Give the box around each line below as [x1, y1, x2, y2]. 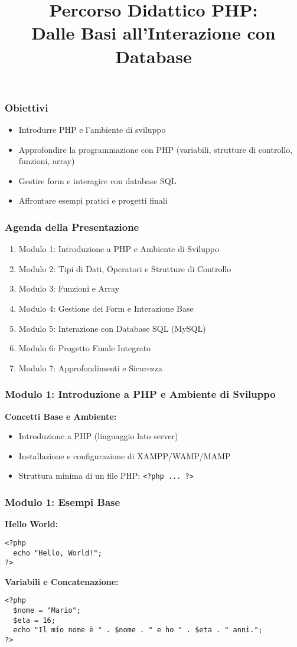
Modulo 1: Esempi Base [5, 494, 120, 509]
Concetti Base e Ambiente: [5, 410, 117, 422]
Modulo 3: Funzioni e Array [18, 282, 120, 295]
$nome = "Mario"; [13, 606, 81, 615]
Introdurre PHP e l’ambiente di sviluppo [18, 123, 166, 136]
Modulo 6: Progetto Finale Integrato [18, 342, 151, 354]
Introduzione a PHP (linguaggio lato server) [18, 430, 178, 442]
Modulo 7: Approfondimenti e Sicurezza [18, 361, 162, 374]
